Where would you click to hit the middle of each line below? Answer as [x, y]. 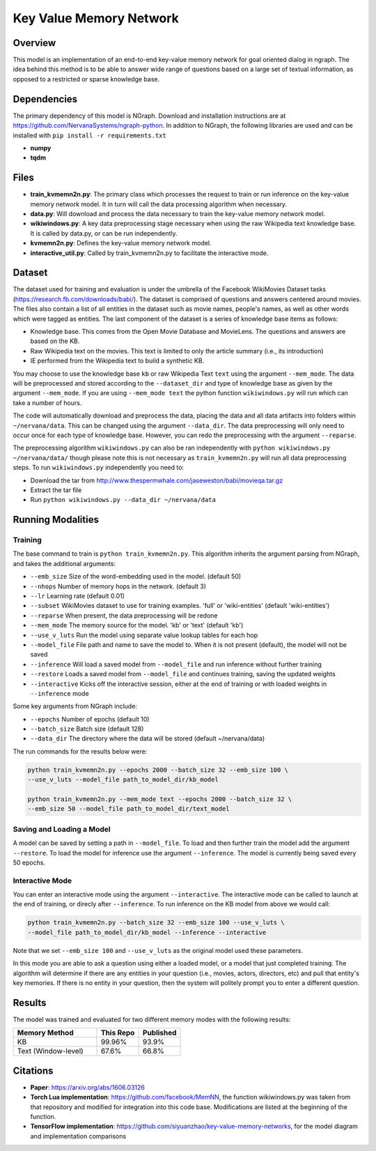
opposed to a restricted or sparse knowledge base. [86, 79]
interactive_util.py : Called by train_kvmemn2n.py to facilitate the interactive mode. [149, 253]
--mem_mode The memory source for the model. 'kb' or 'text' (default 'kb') [137, 625]
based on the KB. [55, 341]
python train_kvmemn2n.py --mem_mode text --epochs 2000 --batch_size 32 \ [160, 799]
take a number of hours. [47, 403]
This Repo [118, 1033]
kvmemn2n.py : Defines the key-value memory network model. [121, 243]
